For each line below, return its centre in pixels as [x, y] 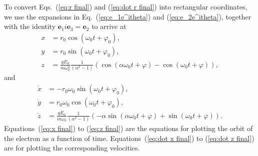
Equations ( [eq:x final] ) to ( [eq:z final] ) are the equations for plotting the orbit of [128, 128]
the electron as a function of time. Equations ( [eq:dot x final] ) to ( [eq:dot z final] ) [129, 138]
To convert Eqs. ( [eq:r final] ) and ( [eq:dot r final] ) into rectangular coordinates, [126, 6]
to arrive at [109, 26]
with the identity [30, 26]
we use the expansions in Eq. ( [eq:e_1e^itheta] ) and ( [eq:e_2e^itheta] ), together [128, 16]
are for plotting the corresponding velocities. [72, 148]
